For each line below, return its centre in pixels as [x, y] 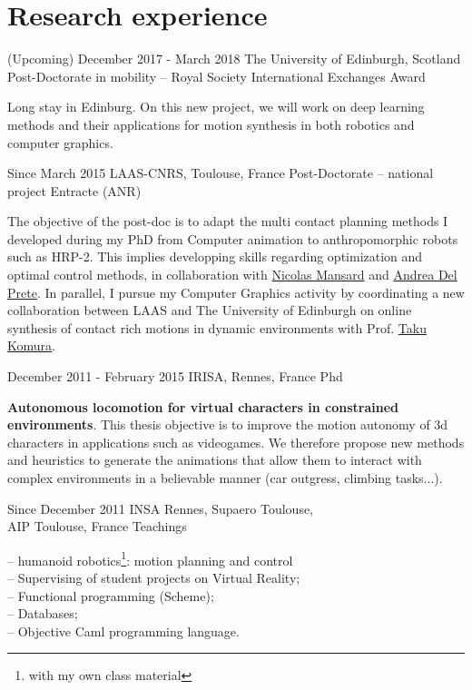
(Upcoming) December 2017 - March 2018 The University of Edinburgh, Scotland [234, 59]
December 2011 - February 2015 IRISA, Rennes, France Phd [175, 376]
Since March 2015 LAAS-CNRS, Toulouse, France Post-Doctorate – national [221, 173]
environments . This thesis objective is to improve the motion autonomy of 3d [228, 424]
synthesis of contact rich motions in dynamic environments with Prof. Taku [217, 327]
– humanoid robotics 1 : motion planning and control [150, 558]
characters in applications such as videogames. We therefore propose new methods [236, 442]
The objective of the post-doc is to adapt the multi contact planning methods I [228, 221]
